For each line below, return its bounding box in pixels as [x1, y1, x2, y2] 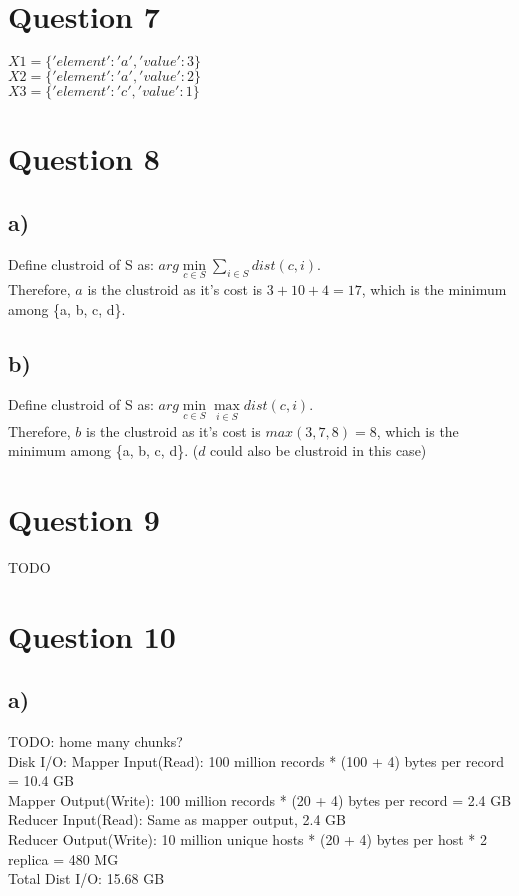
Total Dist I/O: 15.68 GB [8, 868, 165, 889]
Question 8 [8, 138, 160, 179]
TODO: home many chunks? [8, 731, 183, 752]
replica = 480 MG [8, 848, 119, 869]
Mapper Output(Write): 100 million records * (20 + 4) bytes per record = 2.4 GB [8, 789, 512, 810]
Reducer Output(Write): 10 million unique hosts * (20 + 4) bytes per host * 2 [8, 828, 487, 849]
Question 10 [8, 615, 176, 656]
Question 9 [8, 498, 160, 539]
